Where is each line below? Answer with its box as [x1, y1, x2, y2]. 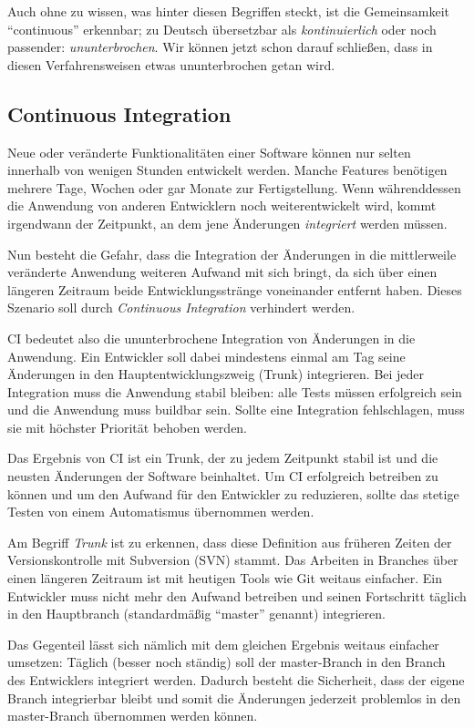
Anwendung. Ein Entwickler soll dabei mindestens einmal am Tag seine [7, 346, 406, 365]
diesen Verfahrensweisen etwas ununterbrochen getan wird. [7, 55, 335, 74]
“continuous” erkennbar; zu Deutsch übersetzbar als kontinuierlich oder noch [7, 19, 437, 38]
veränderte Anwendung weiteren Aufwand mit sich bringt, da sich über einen [7, 262, 438, 282]
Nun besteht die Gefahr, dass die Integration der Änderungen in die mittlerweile [7, 244, 457, 263]
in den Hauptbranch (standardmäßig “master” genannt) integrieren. [7, 604, 386, 623]
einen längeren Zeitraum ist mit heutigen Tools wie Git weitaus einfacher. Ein [7, 569, 443, 588]
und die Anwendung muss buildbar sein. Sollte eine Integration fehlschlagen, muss [7, 400, 465, 419]
